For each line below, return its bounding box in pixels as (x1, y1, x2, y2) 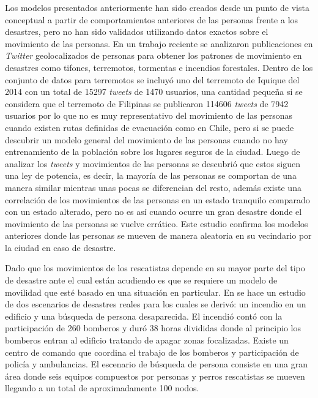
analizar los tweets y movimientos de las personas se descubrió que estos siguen (5, 157, 300, 170)
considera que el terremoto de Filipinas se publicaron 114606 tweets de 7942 (5, 97, 289, 110)
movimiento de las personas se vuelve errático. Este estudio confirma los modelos (5, 217, 308, 230)
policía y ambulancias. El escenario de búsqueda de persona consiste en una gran (5, 358, 308, 370)
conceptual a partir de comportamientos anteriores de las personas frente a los (5, 13, 298, 26)
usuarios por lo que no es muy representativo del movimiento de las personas (5, 109, 293, 122)
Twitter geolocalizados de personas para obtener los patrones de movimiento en (5, 49, 302, 62)
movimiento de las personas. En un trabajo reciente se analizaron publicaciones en (5, 37, 313, 50)
